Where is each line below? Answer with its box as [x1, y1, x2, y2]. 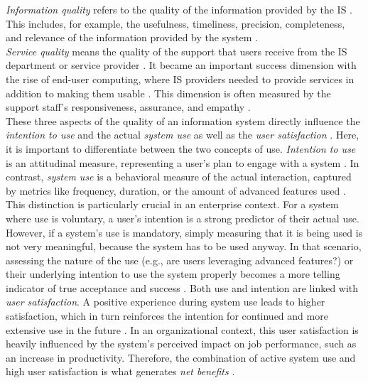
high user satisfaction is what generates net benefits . [6, 364, 235, 379]
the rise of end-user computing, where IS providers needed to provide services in [6, 71, 355, 86]
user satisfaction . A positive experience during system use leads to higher [6, 294, 325, 309]
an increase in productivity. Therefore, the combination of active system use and [6, 350, 356, 365]
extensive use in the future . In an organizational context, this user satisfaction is [6, 322, 359, 337]
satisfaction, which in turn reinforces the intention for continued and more [6, 308, 328, 323]
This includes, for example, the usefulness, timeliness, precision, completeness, [6, 16, 345, 31]
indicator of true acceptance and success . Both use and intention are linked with [6, 280, 359, 295]
